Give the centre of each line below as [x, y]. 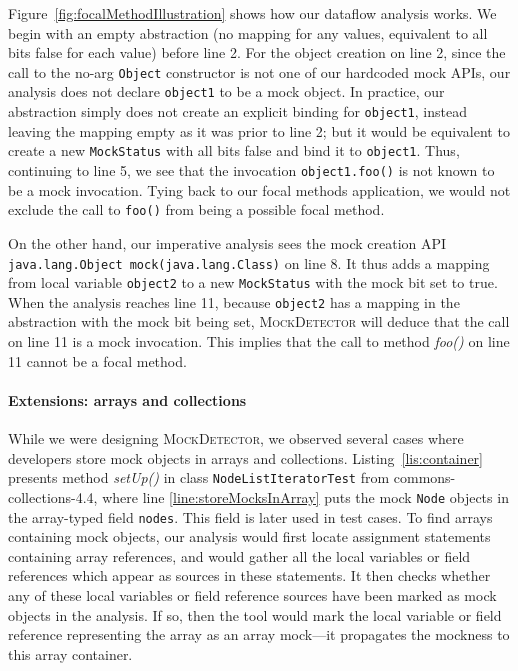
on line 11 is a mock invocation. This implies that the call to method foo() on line [259, 341]
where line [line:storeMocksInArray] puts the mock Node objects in [305, 496]
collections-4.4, [53, 496]
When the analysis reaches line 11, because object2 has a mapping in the [234, 301]
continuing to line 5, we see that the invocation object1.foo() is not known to [251, 170]
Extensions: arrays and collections [127, 399]
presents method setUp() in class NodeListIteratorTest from [199, 477]
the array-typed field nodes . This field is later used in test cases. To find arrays [250, 516]
